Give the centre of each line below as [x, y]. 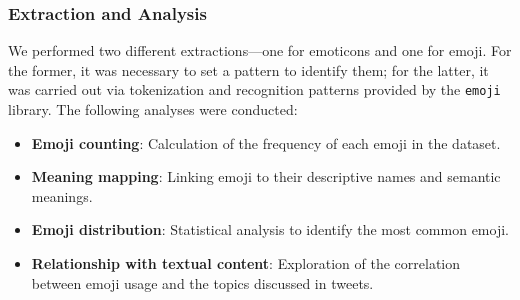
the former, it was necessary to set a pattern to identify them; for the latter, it [248, 69]
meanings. [62, 195]
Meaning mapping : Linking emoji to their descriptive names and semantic [266, 176]
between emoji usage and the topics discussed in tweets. [202, 282]
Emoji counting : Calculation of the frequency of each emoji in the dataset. [266, 142]
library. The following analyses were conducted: [153, 109]
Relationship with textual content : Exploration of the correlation [246, 263]
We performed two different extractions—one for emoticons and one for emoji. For [260, 50]
